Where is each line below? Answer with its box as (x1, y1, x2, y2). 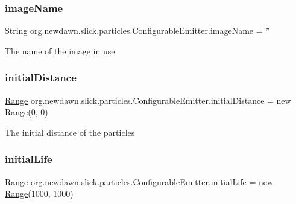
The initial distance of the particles (5, 126, 135, 138)
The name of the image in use (5, 44, 115, 57)
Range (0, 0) (5, 106, 48, 118)
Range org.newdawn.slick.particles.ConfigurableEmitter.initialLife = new (5, 175, 274, 188)
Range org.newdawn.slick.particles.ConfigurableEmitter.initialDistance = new (5, 94, 291, 106)
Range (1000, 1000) (5, 187, 74, 200)
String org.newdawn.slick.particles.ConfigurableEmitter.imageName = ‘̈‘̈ (5, 24, 271, 37)
